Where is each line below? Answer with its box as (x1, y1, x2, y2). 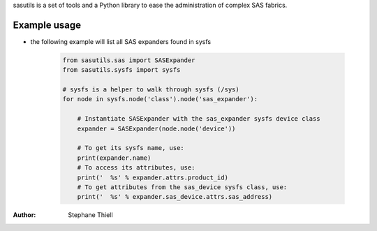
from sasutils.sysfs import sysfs (62, 66, 181, 74)
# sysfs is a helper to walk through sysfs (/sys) (62, 86, 240, 94)
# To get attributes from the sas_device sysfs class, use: (77, 183, 288, 191)
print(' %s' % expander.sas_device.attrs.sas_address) (77, 193, 273, 201)
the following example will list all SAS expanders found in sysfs (30, 37, 212, 45)
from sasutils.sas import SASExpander (62, 56, 195, 64)
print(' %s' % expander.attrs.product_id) (77, 173, 228, 181)
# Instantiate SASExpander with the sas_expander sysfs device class (77, 115, 320, 123)
